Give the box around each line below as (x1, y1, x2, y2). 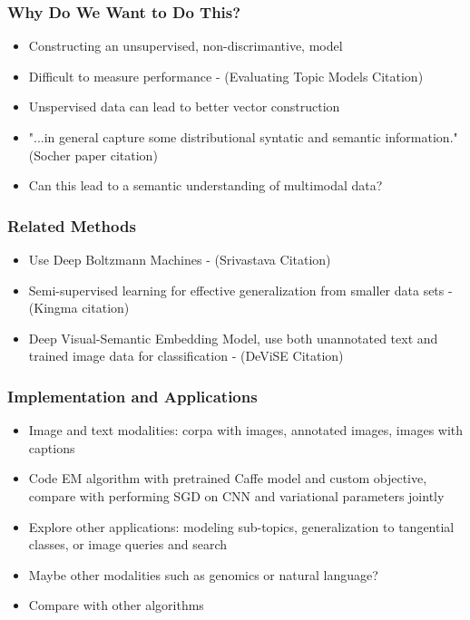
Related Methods (7, 214, 136, 237)
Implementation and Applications (7, 384, 258, 407)
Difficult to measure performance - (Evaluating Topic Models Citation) (28, 66, 424, 85)
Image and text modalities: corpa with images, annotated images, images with (28, 421, 464, 440)
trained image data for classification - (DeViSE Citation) (28, 346, 344, 365)
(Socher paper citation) (28, 145, 158, 164)
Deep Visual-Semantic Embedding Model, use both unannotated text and (28, 328, 438, 347)
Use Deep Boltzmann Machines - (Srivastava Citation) (28, 250, 331, 268)
